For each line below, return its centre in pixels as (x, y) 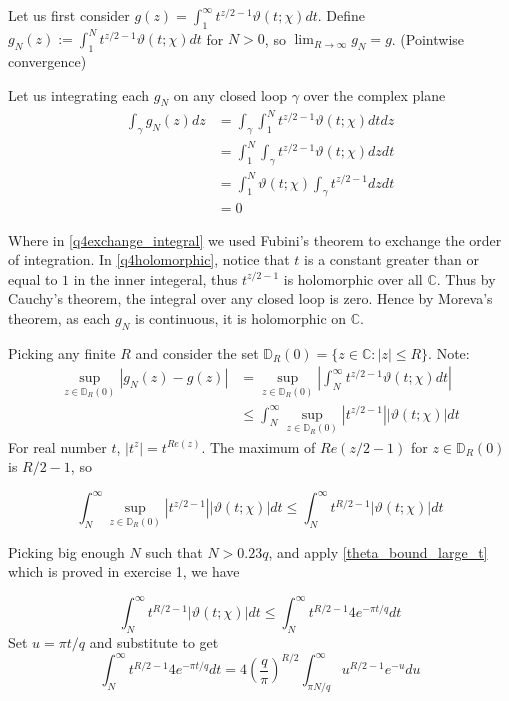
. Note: (449, 352)
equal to (33, 278)
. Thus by (466, 278)
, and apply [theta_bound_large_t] (378, 551)
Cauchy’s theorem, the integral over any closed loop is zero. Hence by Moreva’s (250, 298)
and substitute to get (154, 642)
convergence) (47, 61)
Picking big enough (66, 551)
